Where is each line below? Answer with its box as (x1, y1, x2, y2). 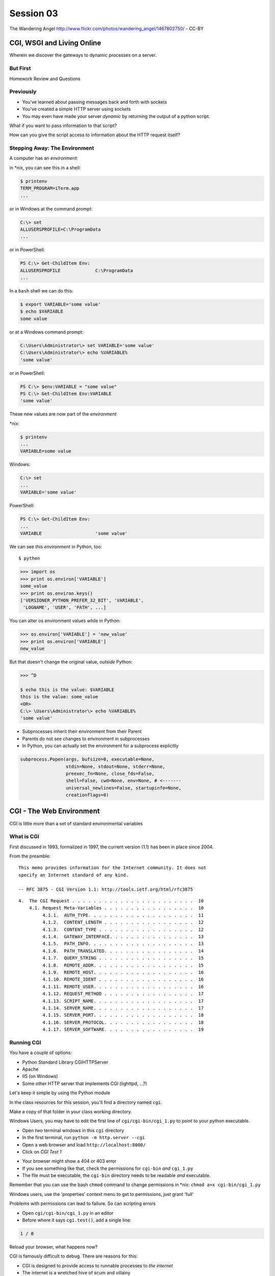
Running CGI (9, 1039, 42, 1046)
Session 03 (9, 8, 59, 19)
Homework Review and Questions (9, 76, 81, 82)
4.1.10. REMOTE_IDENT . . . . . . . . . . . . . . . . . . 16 (42, 976, 204, 983)
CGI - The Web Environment (9, 807, 100, 816)
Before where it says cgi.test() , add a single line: (22, 1217, 132, 1223)
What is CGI (9, 833, 39, 840)
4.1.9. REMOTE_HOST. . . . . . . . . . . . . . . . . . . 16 (42, 969, 204, 975)
